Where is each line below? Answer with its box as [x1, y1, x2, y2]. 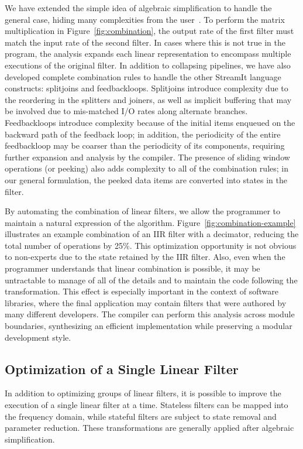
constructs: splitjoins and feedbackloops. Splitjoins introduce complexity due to [5, 82, 288, 94]
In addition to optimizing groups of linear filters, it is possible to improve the [5, 387, 281, 399]
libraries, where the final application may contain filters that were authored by [5, 296, 287, 309]
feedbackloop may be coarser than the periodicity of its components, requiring [5, 139, 285, 152]
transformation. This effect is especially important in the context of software [5, 285, 278, 297]
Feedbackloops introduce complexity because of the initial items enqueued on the [5, 116, 295, 128]
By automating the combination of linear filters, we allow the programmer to [5, 205, 281, 217]
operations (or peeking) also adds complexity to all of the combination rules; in [5, 162, 289, 174]
